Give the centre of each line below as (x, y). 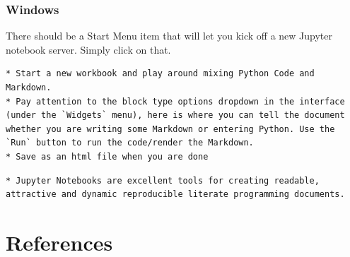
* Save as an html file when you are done (107, 156)
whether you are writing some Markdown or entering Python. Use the (170, 129)
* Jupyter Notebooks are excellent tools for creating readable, (163, 180)
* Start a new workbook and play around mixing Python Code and (160, 74)
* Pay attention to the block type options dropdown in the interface (175, 101)
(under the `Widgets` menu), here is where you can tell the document (175, 115)
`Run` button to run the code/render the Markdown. (130, 143)
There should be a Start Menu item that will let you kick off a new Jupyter (169, 36)
